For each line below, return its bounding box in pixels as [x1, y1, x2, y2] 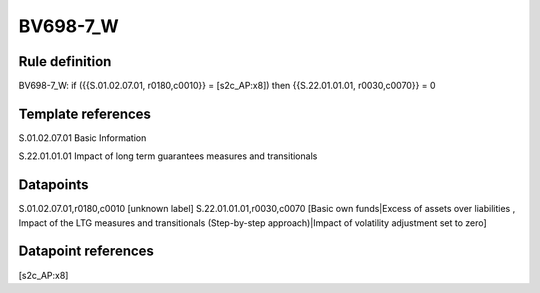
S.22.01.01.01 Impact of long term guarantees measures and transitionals [18, 150, 318, 162]
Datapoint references [18, 243, 155, 260]
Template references [18, 105, 152, 122]
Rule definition [18, 53, 112, 70]
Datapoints [18, 176, 89, 194]
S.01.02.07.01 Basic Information [18, 131, 147, 144]
